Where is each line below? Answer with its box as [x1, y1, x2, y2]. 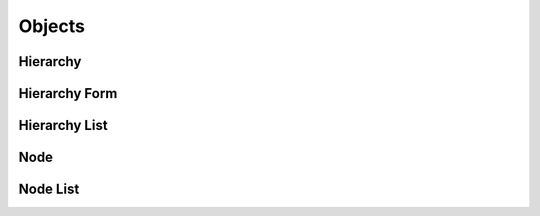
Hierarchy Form [18, 85, 118, 102]
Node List [18, 181, 80, 198]
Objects [18, 15, 85, 37]
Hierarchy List [18, 117, 109, 134]
